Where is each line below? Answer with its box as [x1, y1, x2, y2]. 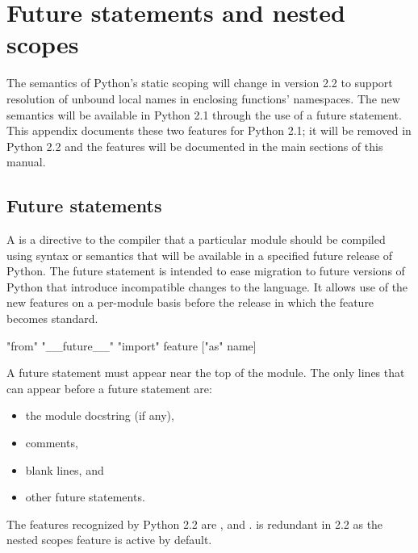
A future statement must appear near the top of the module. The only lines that [6, 364, 405, 381]
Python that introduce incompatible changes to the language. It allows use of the [6, 278, 408, 295]
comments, [25, 434, 78, 451]
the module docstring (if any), [25, 407, 174, 424]
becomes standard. [6, 310, 98, 327]
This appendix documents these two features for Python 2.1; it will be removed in [6, 122, 412, 139]
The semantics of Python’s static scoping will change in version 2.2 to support [6, 74, 393, 91]
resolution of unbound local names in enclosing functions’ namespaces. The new [6, 90, 400, 107]
